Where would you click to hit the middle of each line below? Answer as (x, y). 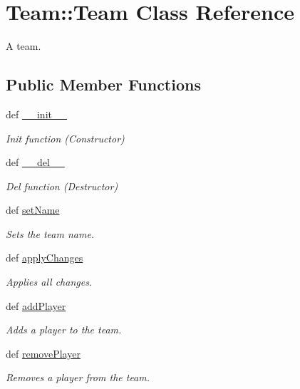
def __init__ (36, 114)
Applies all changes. (49, 282)
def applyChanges (45, 258)
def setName (33, 210)
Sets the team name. (50, 233)
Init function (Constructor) (65, 138)
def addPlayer (36, 305)
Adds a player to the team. (64, 330)
